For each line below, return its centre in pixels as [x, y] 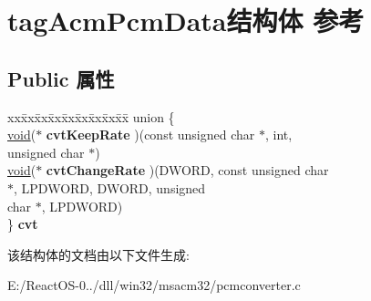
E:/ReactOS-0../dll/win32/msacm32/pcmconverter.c [154, 285]
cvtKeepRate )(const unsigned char [150, 135]
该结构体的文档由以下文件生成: [98, 254]
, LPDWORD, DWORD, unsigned [110, 187]
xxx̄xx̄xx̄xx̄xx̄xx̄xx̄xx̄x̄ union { [91, 116]
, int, [278, 135]
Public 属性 [61, 78]
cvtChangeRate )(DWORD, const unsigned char [187, 170]
